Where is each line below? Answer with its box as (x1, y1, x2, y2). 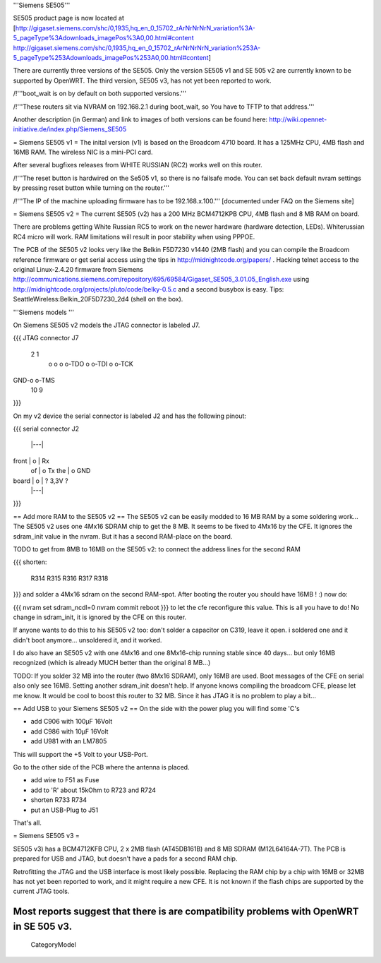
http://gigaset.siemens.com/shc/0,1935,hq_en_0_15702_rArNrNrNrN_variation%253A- (13, 43, 261, 52)
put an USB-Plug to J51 (30, 806, 99, 814)
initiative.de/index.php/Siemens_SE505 (13, 125, 127, 133)
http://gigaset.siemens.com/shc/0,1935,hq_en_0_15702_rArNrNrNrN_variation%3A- (15, 23, 255, 32)
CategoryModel (30, 940, 77, 949)
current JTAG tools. (13, 887, 70, 896)
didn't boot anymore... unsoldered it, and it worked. (13, 635, 162, 644)
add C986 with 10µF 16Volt (30, 727, 109, 736)
